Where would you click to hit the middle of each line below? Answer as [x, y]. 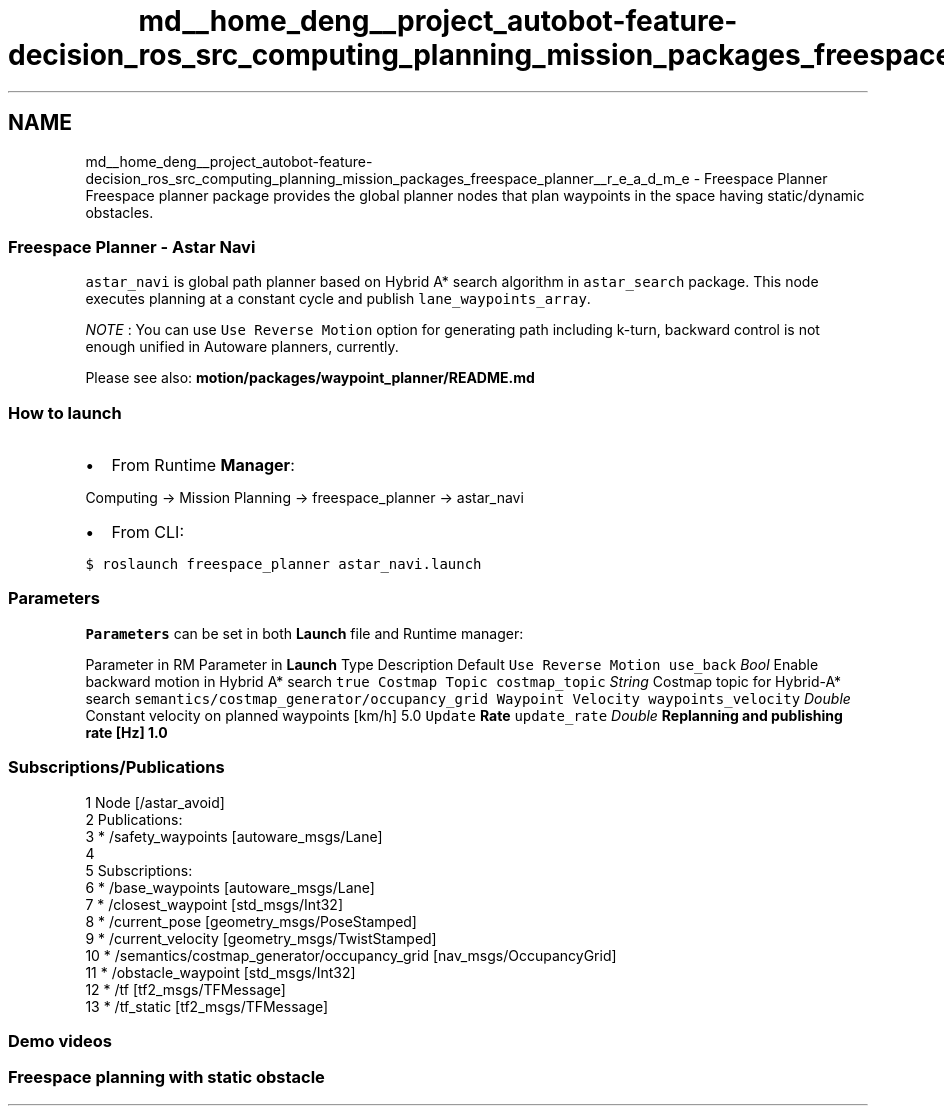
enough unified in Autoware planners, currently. [242, 347]
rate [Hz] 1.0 [126, 732]
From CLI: [147, 532]
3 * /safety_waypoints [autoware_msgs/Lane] [234, 836]
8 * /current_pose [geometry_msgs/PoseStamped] [251, 921]
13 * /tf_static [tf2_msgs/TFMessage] [207, 1006]
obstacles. [119, 212]
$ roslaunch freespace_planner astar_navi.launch [283, 564]
